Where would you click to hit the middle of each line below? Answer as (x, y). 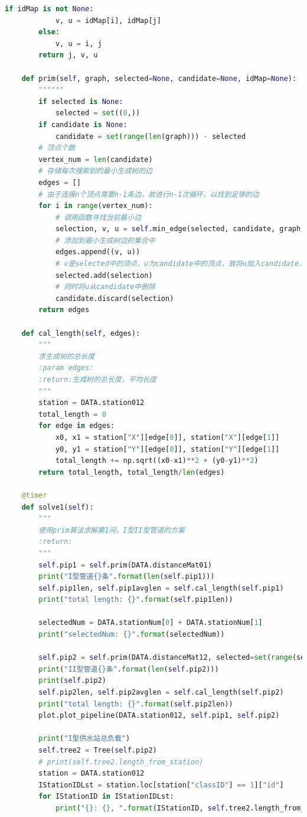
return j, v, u (68, 55)
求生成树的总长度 (67, 356)
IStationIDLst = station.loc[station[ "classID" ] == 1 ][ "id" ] (161, 785)
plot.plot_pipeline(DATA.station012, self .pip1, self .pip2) (159, 716)
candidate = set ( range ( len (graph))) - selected (151, 136)
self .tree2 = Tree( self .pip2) (98, 750)
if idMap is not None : (49, 9)
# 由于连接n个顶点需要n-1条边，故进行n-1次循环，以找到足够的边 (149, 194)
